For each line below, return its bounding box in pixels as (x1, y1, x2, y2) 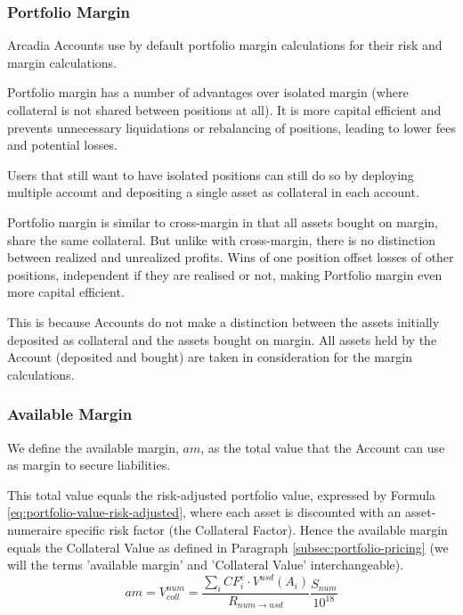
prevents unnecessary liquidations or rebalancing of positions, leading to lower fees (7, 118, 456, 136)
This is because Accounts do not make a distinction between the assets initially (7, 312, 440, 331)
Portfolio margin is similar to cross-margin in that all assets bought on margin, (7, 212, 438, 231)
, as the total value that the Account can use (200, 438, 445, 456)
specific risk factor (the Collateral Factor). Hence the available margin (65, 520, 448, 538)
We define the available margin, (7, 438, 179, 456)
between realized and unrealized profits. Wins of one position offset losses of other (7, 248, 454, 266)
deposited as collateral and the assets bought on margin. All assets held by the (7, 330, 437, 348)
